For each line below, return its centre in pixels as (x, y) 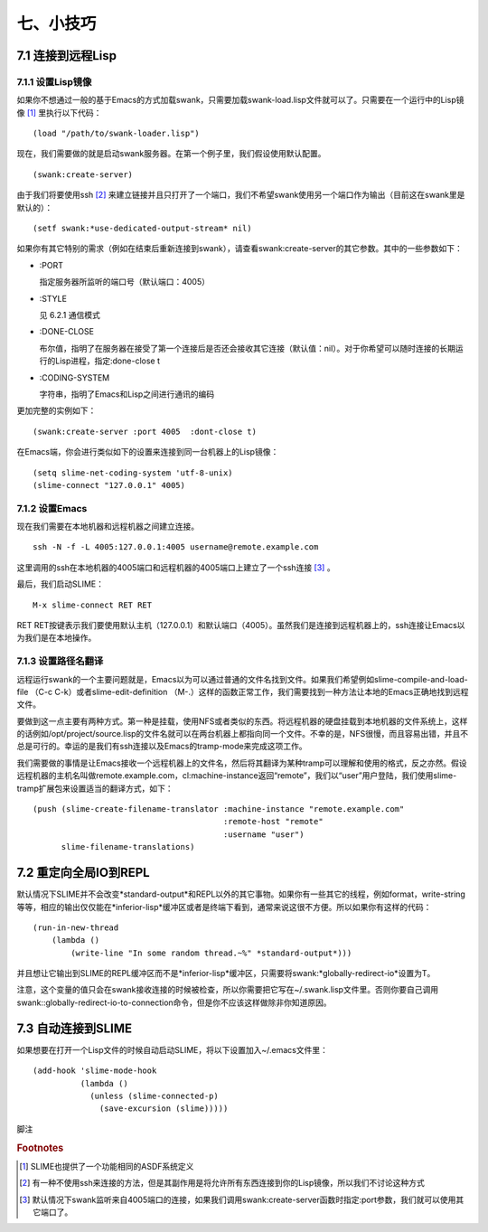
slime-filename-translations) (128, 847)
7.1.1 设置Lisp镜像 (54, 81)
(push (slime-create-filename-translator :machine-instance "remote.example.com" (219, 809)
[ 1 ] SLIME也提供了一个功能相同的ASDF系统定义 (107, 1166)
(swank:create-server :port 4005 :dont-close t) (145, 431)
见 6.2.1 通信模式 (70, 315)
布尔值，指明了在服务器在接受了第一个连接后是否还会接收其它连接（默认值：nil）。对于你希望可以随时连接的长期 (248, 348)
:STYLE (53, 298)
